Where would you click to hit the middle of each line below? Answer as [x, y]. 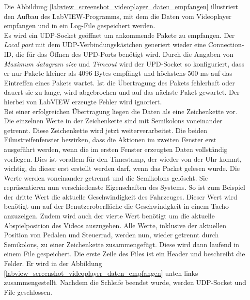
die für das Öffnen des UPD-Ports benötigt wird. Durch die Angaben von [125, 54]
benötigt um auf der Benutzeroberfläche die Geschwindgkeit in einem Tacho [117, 206]
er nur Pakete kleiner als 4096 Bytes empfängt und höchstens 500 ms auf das [118, 73]
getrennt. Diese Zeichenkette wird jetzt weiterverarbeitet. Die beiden [106, 130]
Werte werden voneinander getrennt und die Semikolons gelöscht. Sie [106, 177]
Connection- [226, 44]
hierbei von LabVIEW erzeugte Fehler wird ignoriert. [83, 101]
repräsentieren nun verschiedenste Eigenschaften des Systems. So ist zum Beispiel [125, 187]
